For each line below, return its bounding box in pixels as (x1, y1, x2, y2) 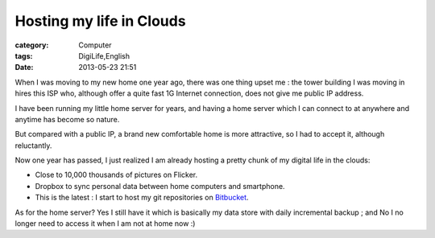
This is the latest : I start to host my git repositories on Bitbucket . (35, 193, 249, 203)
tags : (14, 51, 33, 60)
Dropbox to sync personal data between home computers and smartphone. (35, 181, 285, 191)
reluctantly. (14, 141, 52, 150)
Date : (14, 63, 34, 72)
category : (14, 40, 49, 50)
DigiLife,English (78, 51, 130, 60)
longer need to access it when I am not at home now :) (14, 219, 196, 228)
